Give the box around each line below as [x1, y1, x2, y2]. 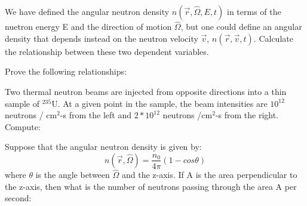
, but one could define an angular [180, 20, 302, 33]
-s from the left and [60, 109, 132, 121]
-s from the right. [215, 109, 279, 121]
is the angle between [35, 168, 110, 181]
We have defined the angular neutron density [5, 5, 170, 17]
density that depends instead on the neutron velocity [5, 32, 198, 44]
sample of [5, 97, 40, 109]
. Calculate [253, 32, 293, 44]
